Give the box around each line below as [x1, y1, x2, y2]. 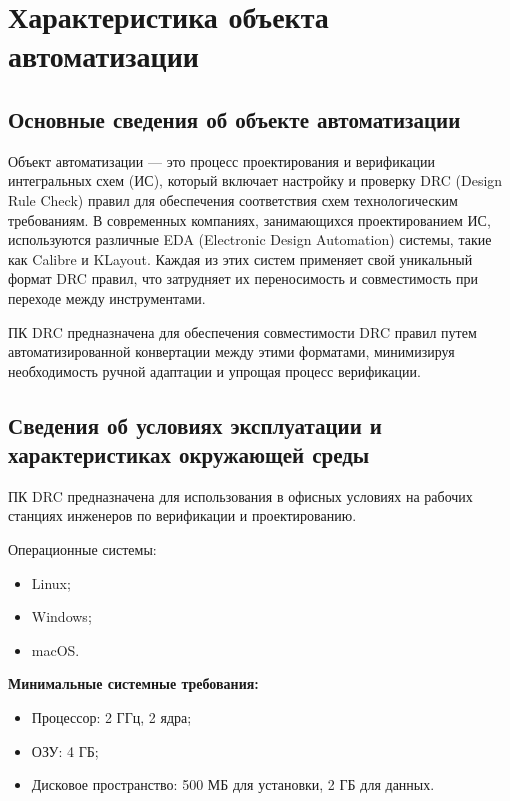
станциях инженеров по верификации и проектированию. [8, 505, 357, 526]
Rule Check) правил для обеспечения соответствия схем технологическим [8, 189, 458, 210]
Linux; [31, 572, 71, 593]
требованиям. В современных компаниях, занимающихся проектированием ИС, [8, 209, 491, 230]
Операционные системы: [8, 539, 157, 560]
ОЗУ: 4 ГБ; [31, 740, 99, 761]
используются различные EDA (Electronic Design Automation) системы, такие [8, 229, 492, 250]
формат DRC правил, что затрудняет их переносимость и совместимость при [8, 268, 479, 289]
